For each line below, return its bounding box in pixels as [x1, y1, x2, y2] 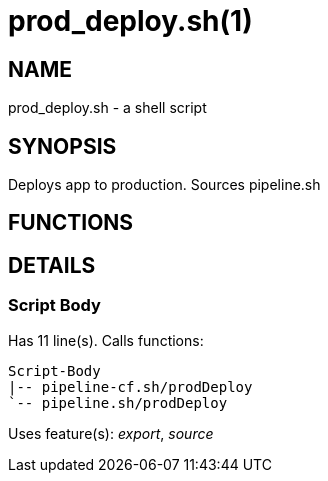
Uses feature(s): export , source [8, 424, 214, 442]
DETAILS [8, 252, 96, 278]
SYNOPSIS [8, 133, 117, 159]
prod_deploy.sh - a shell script [8, 99, 207, 117]
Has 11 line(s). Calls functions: [8, 331, 204, 349]
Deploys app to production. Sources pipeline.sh [8, 176, 321, 194]
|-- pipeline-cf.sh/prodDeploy [8, 378, 253, 395]
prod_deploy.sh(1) [8, 4, 253, 38]
